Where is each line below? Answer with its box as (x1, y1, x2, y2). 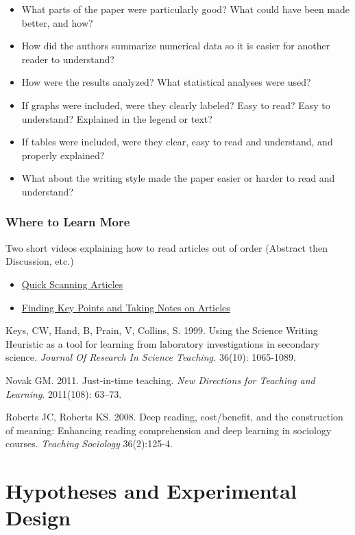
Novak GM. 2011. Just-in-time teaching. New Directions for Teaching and (5, 372, 315, 387)
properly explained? (21, 147, 105, 162)
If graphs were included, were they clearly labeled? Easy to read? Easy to (21, 97, 330, 112)
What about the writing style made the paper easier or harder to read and (21, 171, 335, 185)
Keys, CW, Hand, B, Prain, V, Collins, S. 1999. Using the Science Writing (5, 323, 318, 337)
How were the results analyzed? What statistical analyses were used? (21, 75, 311, 89)
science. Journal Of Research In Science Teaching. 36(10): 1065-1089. (5, 350, 296, 364)
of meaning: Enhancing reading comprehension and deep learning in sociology (5, 423, 332, 437)
